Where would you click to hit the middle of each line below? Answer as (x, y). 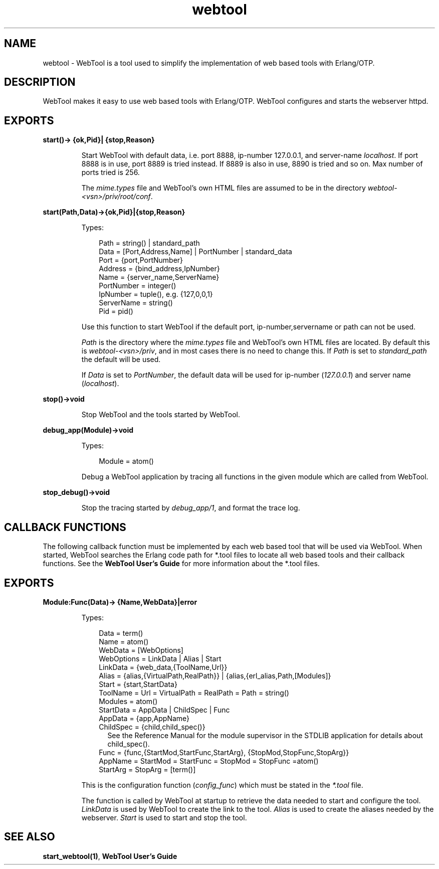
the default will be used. (121, 360)
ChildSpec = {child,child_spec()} (152, 727)
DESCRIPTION (40, 82)
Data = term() (121, 633)
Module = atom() (126, 461)
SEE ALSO (30, 837)
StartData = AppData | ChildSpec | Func (164, 710)
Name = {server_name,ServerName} (159, 277)
